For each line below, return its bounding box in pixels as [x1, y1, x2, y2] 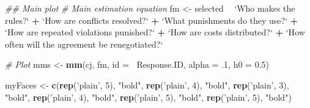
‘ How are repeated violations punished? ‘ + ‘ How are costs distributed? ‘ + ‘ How [5, 26, 305, 38]
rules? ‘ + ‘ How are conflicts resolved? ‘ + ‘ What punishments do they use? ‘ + [5, 13, 298, 26]
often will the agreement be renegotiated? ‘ [5, 37, 163, 50]
